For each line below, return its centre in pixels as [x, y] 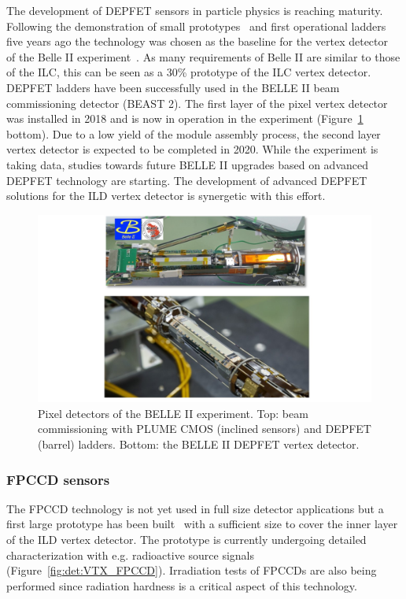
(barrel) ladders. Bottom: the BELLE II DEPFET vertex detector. [199, 444]
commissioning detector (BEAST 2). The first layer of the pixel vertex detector [197, 103]
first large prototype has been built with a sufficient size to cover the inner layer [202, 524]
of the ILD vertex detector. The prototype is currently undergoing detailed [186, 539]
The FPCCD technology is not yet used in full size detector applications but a [195, 508]
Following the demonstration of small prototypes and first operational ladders [196, 26]
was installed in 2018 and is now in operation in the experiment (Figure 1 [185, 118]
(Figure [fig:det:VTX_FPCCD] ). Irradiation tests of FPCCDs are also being [192, 570]
